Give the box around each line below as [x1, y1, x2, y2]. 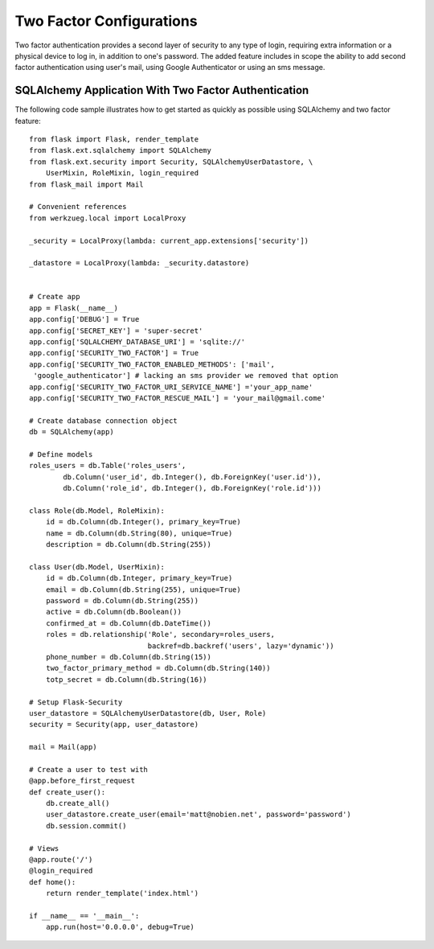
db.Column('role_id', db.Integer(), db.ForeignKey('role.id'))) [63, 483, 321, 493]
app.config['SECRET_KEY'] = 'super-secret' [29, 326, 203, 335]
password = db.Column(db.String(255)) [45, 596, 199, 606]
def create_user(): [29, 787, 106, 796]
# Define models [29, 450, 93, 458]
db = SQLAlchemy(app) [29, 427, 114, 437]
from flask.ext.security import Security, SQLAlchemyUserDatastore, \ [29, 157, 313, 166]
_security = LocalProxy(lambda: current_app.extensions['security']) [29, 236, 309, 245]
